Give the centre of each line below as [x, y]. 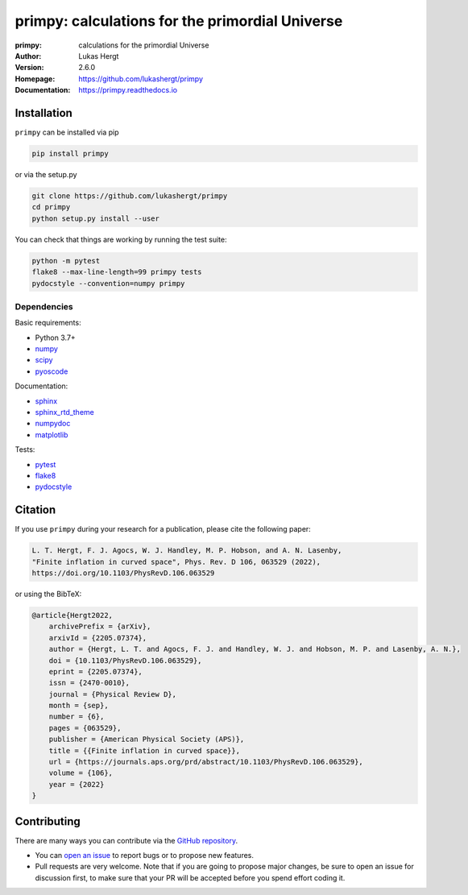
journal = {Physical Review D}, [113, 694]
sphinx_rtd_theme [64, 412]
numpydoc [53, 424]
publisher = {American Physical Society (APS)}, [147, 740]
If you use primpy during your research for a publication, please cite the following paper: [163, 529]
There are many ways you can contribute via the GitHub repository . [126, 840]
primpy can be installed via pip [67, 132]
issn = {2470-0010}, [89, 683]
